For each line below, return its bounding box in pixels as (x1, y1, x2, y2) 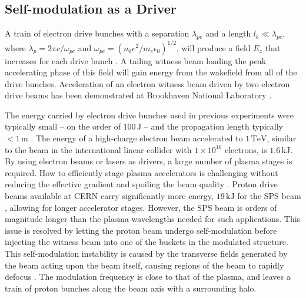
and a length (205, 27, 251, 39)
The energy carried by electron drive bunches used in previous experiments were (5, 108, 294, 121)
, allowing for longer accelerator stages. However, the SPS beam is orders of (5, 201, 277, 213)
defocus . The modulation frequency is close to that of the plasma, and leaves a (5, 270, 291, 283)
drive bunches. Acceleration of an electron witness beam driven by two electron (5, 77, 290, 90)
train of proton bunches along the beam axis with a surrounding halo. (5, 282, 257, 294)
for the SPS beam (237, 190, 301, 202)
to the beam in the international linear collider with (5, 143, 192, 155)
